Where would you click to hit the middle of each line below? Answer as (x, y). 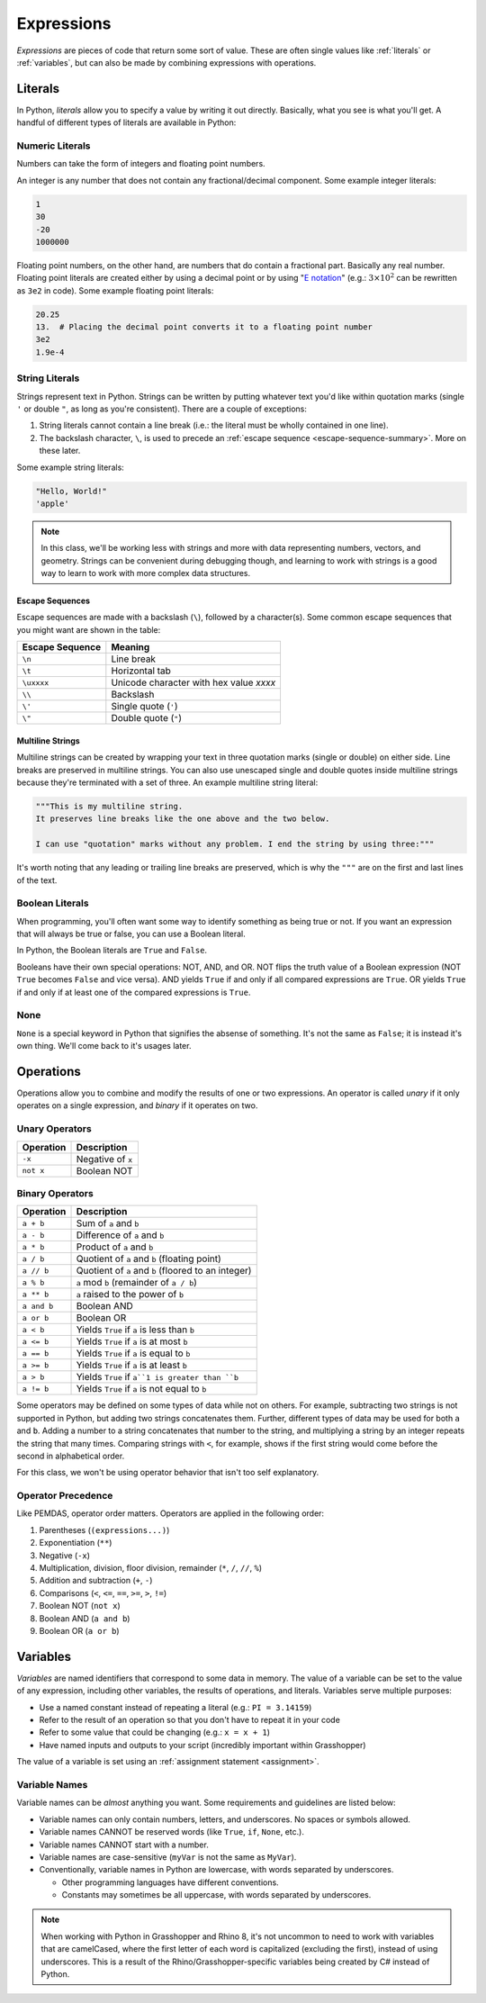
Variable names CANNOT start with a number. (124, 1845)
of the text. (37, 880)
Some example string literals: (71, 467)
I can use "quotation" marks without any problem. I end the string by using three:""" (235, 844)
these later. (60, 451)
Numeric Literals (54, 146)
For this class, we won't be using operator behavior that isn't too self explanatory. (168, 1473)
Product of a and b (115, 1247)
